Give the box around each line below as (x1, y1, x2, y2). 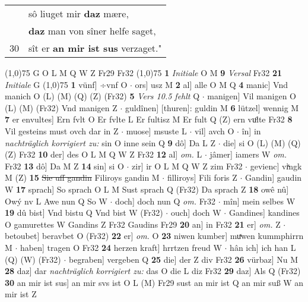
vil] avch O (194, 124, 234, 137)
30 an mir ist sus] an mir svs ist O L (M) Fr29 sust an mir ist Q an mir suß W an (5, 276, 304, 288)
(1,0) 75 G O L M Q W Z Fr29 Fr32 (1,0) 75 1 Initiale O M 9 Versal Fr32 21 (5, 67, 282, 78)
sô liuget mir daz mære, (28, 7, 129, 20)
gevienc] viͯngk (250, 159, 302, 172)
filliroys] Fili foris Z (167, 171, 237, 184)
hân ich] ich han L (230, 241, 296, 253)
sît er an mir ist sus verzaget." (28, 41, 162, 55)
